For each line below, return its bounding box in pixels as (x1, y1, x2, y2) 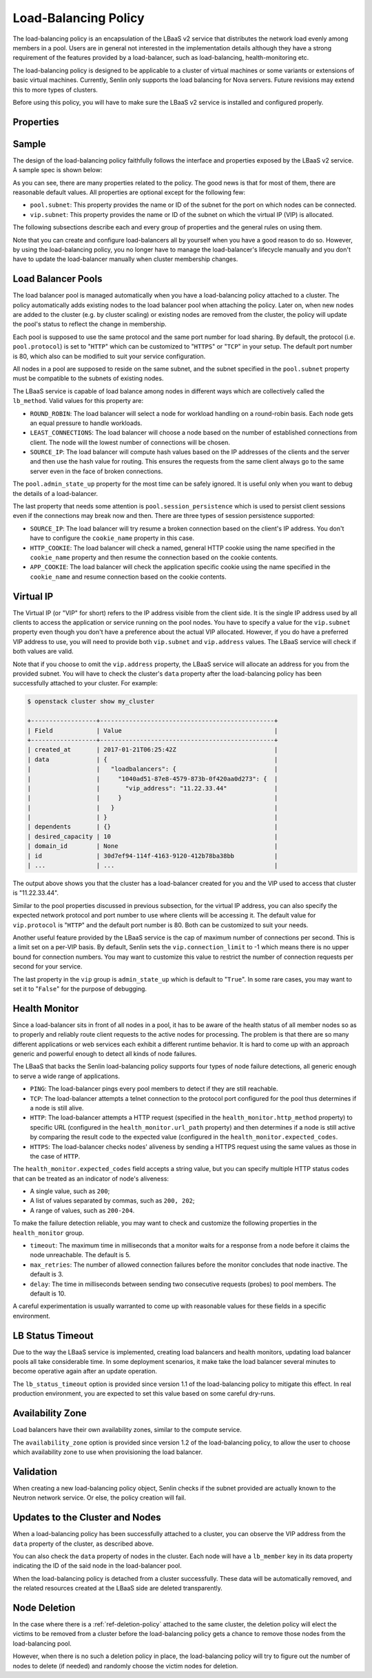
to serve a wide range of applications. (12, 1072, 121, 1080)
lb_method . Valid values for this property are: (12, 397, 144, 405)
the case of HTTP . (30, 1152, 81, 1160)
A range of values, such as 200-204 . (30, 1206, 135, 1214)
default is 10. (30, 1289, 66, 1298)
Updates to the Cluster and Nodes (12, 1512, 161, 1524)
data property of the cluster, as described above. (12, 1540, 154, 1548)
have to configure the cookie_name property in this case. (30, 534, 194, 542)
